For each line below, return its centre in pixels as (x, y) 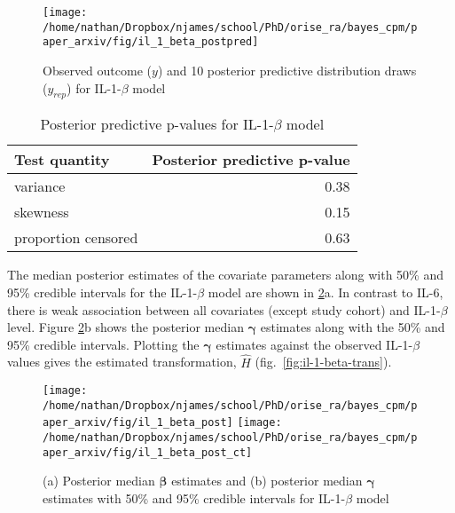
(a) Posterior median (99, 481)
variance (40, 186)
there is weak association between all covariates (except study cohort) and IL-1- (224, 309)
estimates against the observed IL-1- (314, 344)
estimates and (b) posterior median (267, 481)
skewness (42, 212)
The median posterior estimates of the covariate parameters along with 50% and (226, 275)
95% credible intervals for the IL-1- (102, 292)
